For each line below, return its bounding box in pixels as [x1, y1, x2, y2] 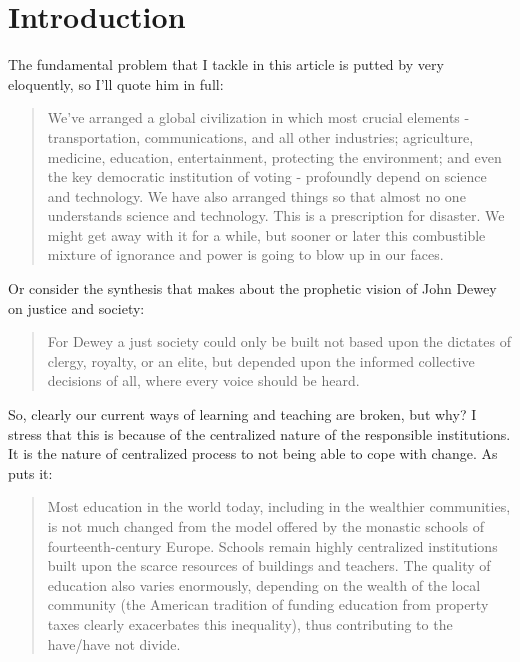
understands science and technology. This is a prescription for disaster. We [47, 205, 505, 226]
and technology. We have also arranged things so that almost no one [47, 185, 466, 206]
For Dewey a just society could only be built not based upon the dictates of [47, 331, 511, 352]
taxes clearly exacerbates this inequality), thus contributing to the [47, 613, 453, 634]
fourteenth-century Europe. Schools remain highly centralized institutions [47, 535, 498, 556]
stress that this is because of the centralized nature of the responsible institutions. [8, 423, 511, 444]
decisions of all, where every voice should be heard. [47, 370, 360, 391]
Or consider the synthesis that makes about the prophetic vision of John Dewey [8, 278, 497, 299]
